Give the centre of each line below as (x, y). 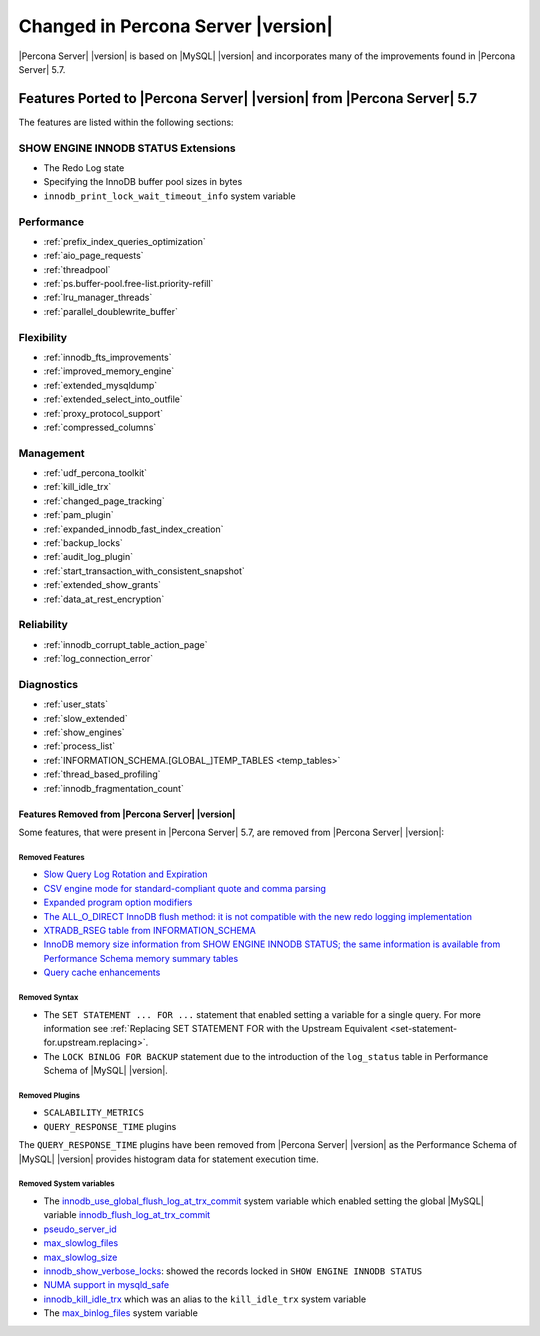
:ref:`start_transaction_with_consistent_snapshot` (144, 571)
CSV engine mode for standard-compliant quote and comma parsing (185, 888)
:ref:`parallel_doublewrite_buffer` (111, 311)
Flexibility (43, 337)
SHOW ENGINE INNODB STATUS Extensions (127, 148)
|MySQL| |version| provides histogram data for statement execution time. (168, 1159)
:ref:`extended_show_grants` (102, 585)
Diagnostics (48, 684)
